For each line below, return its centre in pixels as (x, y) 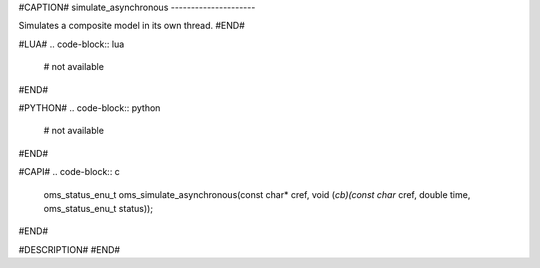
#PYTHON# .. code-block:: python (89, 107)
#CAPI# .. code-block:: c (69, 172)
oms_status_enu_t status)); (98, 208)
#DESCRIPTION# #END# (69, 249)
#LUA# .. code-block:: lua (71, 44)
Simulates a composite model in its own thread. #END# (131, 26)
